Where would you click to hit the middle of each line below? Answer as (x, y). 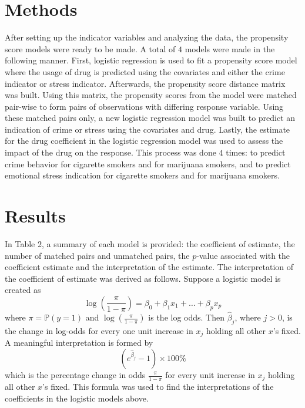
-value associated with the (243, 255)
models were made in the (230, 48)
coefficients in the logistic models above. (77, 398)
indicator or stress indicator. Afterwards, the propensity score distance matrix (145, 83)
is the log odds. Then (186, 317)
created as (23, 290)
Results (35, 216)
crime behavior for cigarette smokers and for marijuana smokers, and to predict (148, 163)
